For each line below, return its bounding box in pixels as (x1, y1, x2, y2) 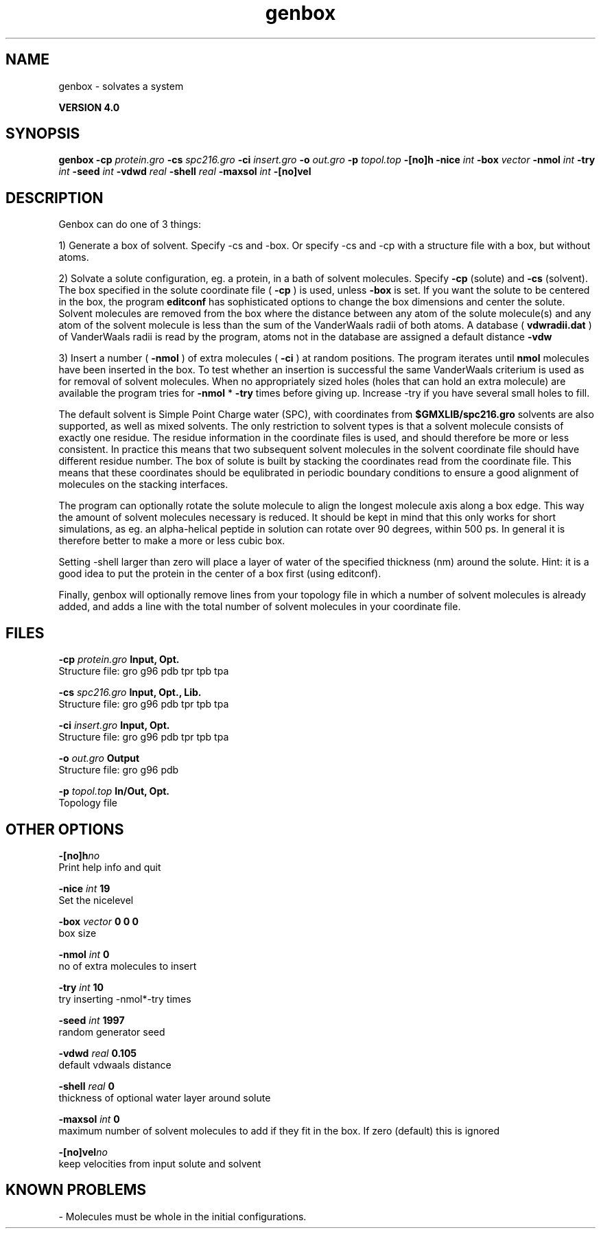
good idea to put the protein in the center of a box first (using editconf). (58, 568, 381, 580)
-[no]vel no (58, 1145, 108, 1158)
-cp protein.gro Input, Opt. (58, 653, 180, 666)
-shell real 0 (58, 1080, 115, 1092)
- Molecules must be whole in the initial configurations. (58, 1210, 307, 1222)
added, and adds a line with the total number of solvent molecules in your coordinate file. (58, 601, 461, 613)
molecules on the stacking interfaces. (58, 478, 228, 491)
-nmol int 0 (58, 948, 110, 960)
